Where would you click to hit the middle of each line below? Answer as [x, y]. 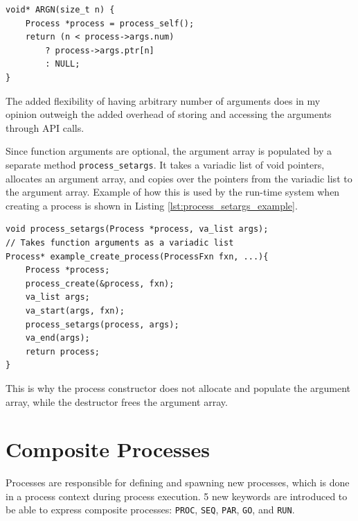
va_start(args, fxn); [75, 310]
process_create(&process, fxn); [100, 283]
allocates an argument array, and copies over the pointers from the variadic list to [179, 178]
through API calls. [45, 127]
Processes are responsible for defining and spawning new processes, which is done [178, 482]
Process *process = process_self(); [110, 23]
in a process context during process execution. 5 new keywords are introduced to [177, 496]
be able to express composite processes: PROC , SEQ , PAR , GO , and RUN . [150, 510]
